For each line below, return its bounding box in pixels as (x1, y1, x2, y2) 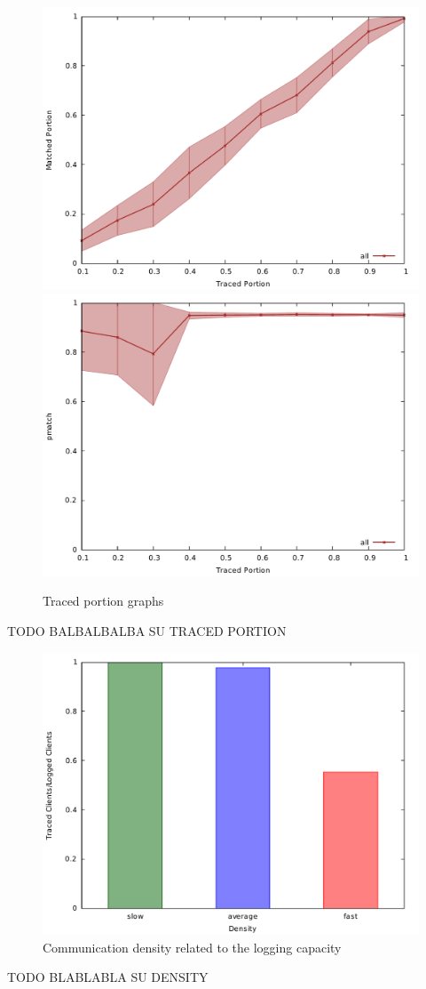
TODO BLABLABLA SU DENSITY (7, 968, 209, 986)
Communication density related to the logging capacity (43, 937, 342, 956)
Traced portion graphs (43, 591, 164, 610)
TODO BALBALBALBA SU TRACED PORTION (7, 621, 287, 639)
